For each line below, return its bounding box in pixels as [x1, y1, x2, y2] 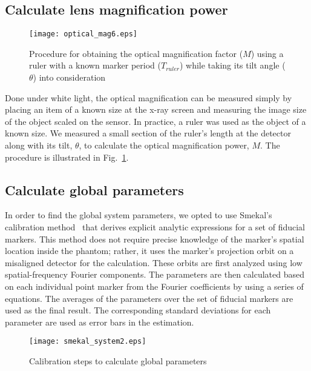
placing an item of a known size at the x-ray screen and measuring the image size [5, 103, 307, 116]
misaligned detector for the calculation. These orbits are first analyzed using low [5, 256, 303, 269]
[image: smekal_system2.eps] [29, 337, 146, 346]
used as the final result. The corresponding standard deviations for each [5, 304, 271, 316]
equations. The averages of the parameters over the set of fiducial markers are [5, 292, 293, 304]
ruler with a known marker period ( [29, 59, 161, 72]
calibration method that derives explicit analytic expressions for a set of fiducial [5, 221, 306, 233]
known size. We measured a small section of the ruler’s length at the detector [5, 127, 291, 139]
